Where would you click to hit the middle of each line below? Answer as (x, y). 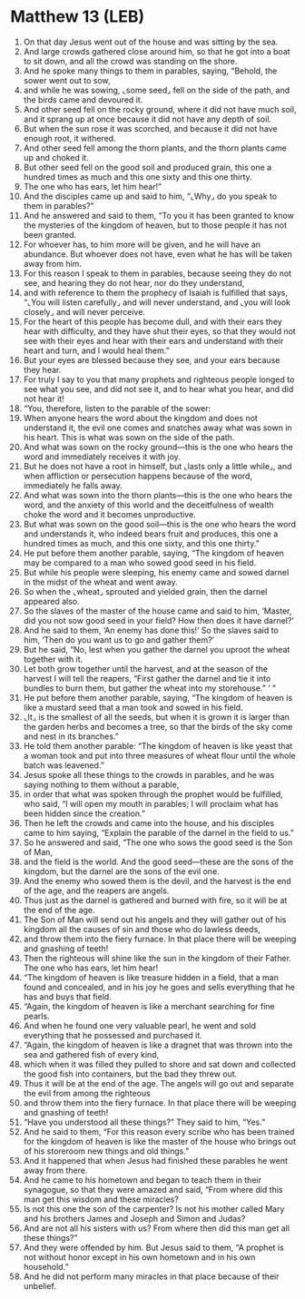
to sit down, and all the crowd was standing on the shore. (130, 61)
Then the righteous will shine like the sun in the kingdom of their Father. (157, 958)
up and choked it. (56, 157)
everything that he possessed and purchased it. (113, 1035)
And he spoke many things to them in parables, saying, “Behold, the (150, 71)
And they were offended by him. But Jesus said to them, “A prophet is (153, 1247)
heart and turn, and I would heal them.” (97, 350)
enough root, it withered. (69, 138)
